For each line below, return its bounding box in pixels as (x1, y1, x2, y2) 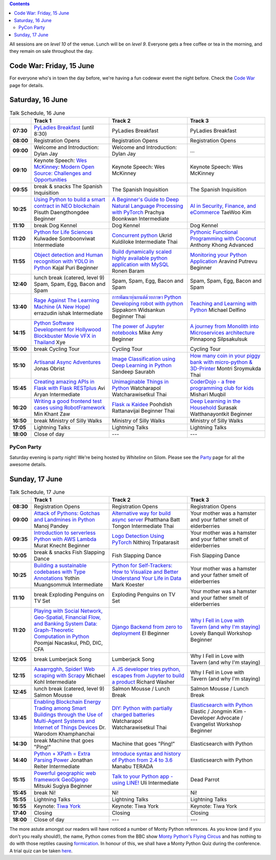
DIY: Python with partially (111, 705, 173, 712)
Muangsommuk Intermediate (34, 581, 103, 589)
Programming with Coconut (190, 235, 257, 242)
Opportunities (34, 176, 67, 183)
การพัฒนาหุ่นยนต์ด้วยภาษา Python (111, 293, 181, 301)
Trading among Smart (34, 705, 86, 712)
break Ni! (34, 789, 56, 796)
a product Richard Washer (111, 679, 175, 686)
